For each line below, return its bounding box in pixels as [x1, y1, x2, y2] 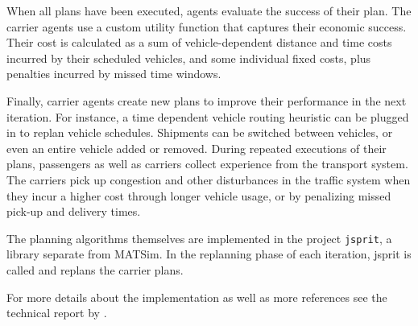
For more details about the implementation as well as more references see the [6, 288, 387, 305]
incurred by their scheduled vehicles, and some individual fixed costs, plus [6, 49, 371, 66]
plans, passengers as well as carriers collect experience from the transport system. [6, 155, 408, 172]
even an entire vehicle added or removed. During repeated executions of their [6, 139, 387, 156]
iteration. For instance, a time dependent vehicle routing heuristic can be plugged [6, 108, 409, 125]
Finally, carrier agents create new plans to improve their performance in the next [6, 92, 407, 109]
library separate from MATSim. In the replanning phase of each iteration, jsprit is [6, 246, 412, 262]
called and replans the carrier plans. [6, 261, 184, 278]
